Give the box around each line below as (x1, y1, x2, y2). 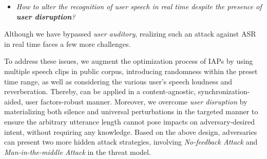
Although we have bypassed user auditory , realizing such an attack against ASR (4, 28, 256, 39)
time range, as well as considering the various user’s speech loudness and (4, 76, 233, 86)
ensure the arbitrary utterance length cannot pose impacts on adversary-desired (4, 116, 255, 127)
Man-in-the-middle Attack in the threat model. (4, 146, 151, 157)
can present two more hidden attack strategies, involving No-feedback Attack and (4, 136, 258, 147)
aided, (4, 96, 23, 107)
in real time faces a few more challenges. (4, 38, 131, 49)
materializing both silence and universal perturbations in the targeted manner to (4, 106, 258, 117)
